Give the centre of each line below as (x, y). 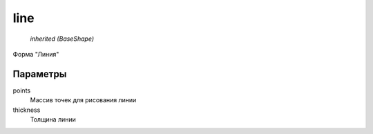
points (22, 90)
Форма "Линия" (36, 54)
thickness (27, 110)
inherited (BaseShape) (62, 39)
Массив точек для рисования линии (83, 100)
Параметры (40, 74)
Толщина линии (53, 119)
